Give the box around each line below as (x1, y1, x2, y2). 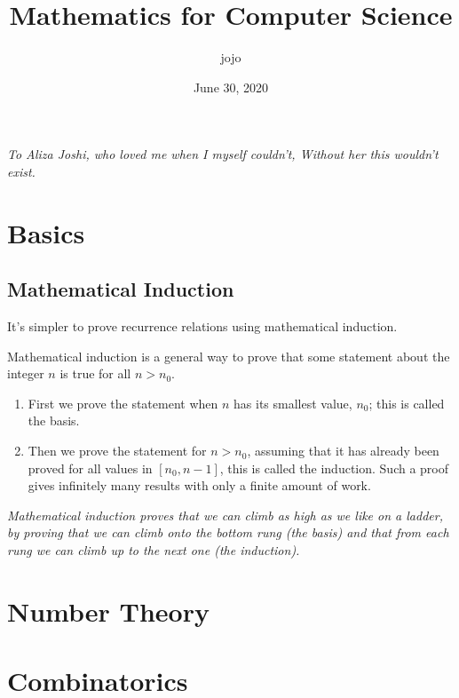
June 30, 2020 (193, 77, 269, 96)
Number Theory (7, 592, 210, 629)
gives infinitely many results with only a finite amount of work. (28, 476, 371, 495)
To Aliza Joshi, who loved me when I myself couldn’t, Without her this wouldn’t (7, 145, 439, 163)
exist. (7, 162, 36, 180)
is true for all (59, 364, 131, 383)
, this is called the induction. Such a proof (219, 458, 449, 477)
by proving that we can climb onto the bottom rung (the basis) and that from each (7, 523, 449, 542)
